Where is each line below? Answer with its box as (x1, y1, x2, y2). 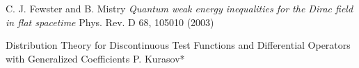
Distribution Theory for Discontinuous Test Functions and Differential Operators (6, 38, 351, 52)
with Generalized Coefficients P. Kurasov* (6, 51, 185, 65)
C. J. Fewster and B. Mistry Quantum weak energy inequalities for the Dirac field (6, 1, 353, 15)
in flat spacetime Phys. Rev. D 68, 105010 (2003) (6, 14, 214, 29)
